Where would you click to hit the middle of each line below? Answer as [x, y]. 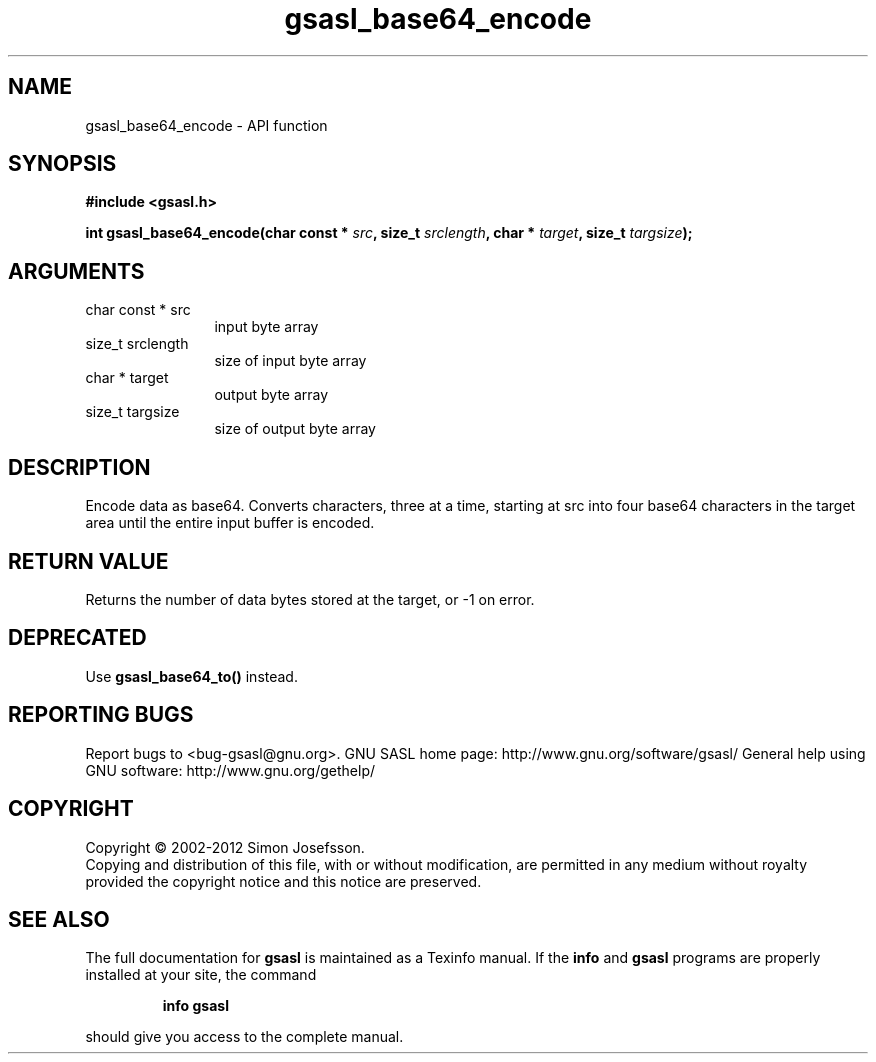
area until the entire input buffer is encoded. [230, 523]
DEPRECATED [77, 638]
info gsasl [195, 1006]
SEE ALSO [59, 919]
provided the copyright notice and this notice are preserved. [283, 881]
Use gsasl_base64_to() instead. [191, 676]
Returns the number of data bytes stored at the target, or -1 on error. [310, 599]
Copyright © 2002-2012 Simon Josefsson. [225, 847]
